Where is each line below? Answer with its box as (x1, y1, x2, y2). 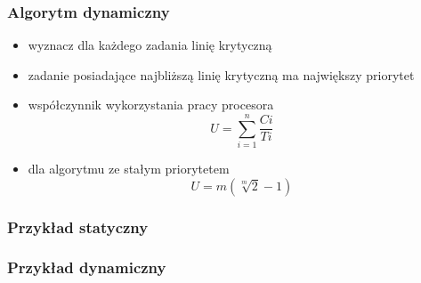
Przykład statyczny (7, 215, 149, 238)
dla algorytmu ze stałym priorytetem (28, 159, 230, 178)
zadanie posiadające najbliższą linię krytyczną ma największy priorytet (28, 65, 415, 84)
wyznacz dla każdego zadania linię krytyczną (28, 36, 272, 54)
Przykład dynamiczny (7, 256, 166, 279)
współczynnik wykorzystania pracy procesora (28, 95, 274, 114)
